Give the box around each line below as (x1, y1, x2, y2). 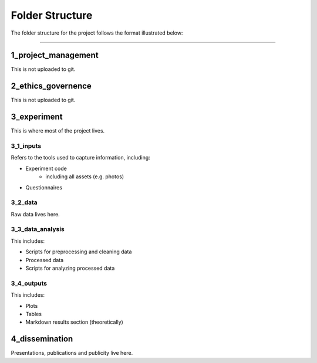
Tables (25, 310, 42, 317)
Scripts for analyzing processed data (25, 264, 115, 272)
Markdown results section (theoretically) (25, 318, 123, 325)
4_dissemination (11, 334, 73, 344)
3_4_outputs (11, 279, 48, 287)
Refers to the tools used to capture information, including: (11, 154, 151, 161)
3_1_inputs (11, 142, 42, 150)
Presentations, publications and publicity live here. (11, 350, 133, 357)
